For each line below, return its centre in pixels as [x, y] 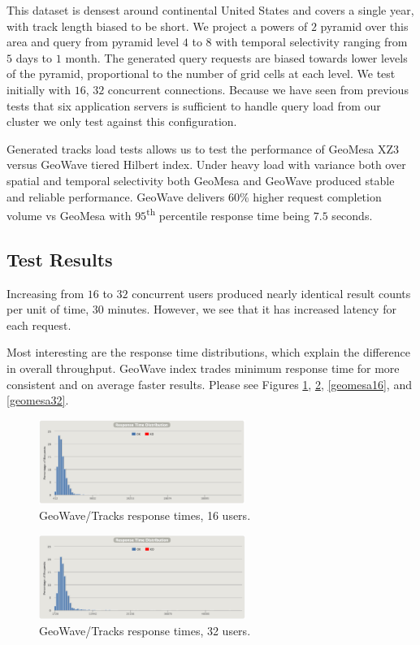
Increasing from [45, 293]
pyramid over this [364, 26]
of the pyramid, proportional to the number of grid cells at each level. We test [201, 74]
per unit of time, [48, 309]
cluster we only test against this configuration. [122, 121]
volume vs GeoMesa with [69, 215]
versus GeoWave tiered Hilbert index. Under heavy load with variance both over [206, 164]
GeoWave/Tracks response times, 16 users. [145, 515]
